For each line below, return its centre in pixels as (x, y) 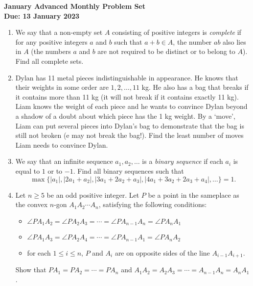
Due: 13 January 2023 (42, 15)
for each (39, 252)
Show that (31, 270)
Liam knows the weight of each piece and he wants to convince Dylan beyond (131, 106)
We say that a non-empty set (59, 32)
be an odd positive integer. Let (93, 195)
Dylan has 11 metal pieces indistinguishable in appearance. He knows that (127, 77)
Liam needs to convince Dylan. (62, 144)
